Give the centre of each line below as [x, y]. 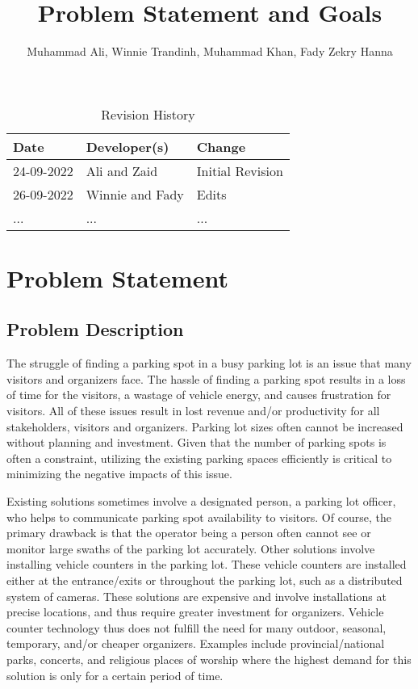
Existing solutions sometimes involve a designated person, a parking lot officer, [201, 501]
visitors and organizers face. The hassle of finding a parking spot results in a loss [206, 378]
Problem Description [95, 329]
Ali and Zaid [122, 170]
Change [221, 146]
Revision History [148, 114]
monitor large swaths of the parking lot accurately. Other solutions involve [191, 548]
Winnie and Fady [135, 194]
